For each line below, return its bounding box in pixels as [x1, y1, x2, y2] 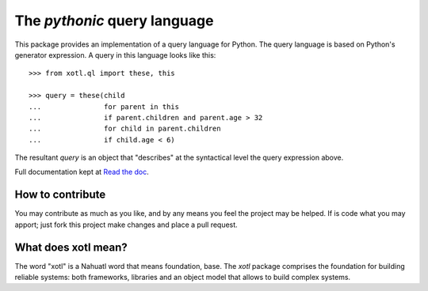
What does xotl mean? [14, 240, 128, 254]
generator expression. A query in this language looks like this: [14, 50, 216, 59]
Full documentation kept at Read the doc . [14, 167, 150, 177]
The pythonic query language [14, 12, 214, 29]
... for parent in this [29, 102, 180, 111]
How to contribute [14, 188, 106, 202]
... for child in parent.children [29, 124, 221, 134]
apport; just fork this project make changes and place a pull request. [14, 220, 238, 229]
